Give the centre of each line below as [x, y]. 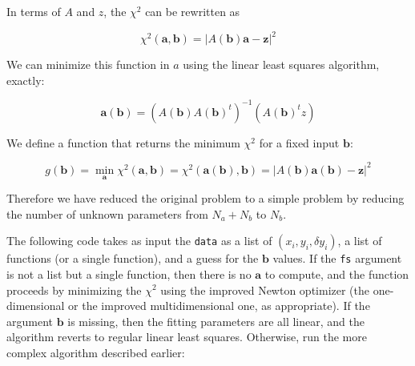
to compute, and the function [337, 273]
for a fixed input [299, 142]
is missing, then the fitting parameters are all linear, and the [216, 321]
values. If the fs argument [337, 258]
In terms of [34, 11]
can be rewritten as [193, 11]
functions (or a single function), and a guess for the [133, 258]
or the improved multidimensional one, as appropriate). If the [219, 306]
